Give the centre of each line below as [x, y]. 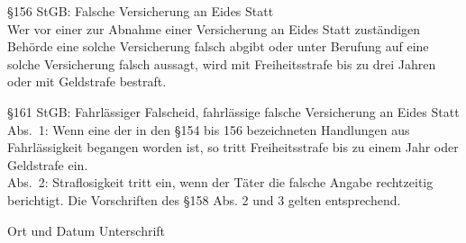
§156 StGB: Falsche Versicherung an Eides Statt [141, 11]
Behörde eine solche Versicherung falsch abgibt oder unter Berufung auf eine [218, 46]
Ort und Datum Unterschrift [87, 230]
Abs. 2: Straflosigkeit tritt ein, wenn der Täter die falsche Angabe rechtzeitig [220, 182]
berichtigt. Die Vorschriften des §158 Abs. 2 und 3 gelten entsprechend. [204, 199]
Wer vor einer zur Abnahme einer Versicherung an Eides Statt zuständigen [214, 28]
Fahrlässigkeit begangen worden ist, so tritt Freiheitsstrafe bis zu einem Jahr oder [233, 147]
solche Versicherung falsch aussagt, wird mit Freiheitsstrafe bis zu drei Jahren [222, 63]
